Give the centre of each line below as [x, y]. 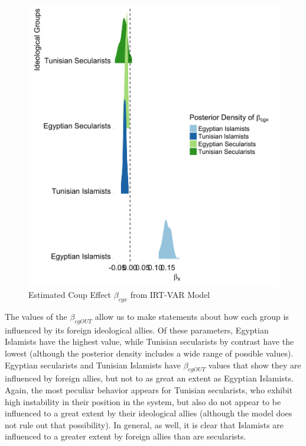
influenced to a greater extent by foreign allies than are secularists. [126, 436]
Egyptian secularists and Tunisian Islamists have [93, 365]
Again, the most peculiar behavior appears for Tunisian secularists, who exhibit [149, 389]
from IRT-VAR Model [170, 295]
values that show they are [255, 365]
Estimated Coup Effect [70, 295]
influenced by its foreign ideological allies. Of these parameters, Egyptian [137, 330]
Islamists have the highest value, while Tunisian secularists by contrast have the [149, 341]
